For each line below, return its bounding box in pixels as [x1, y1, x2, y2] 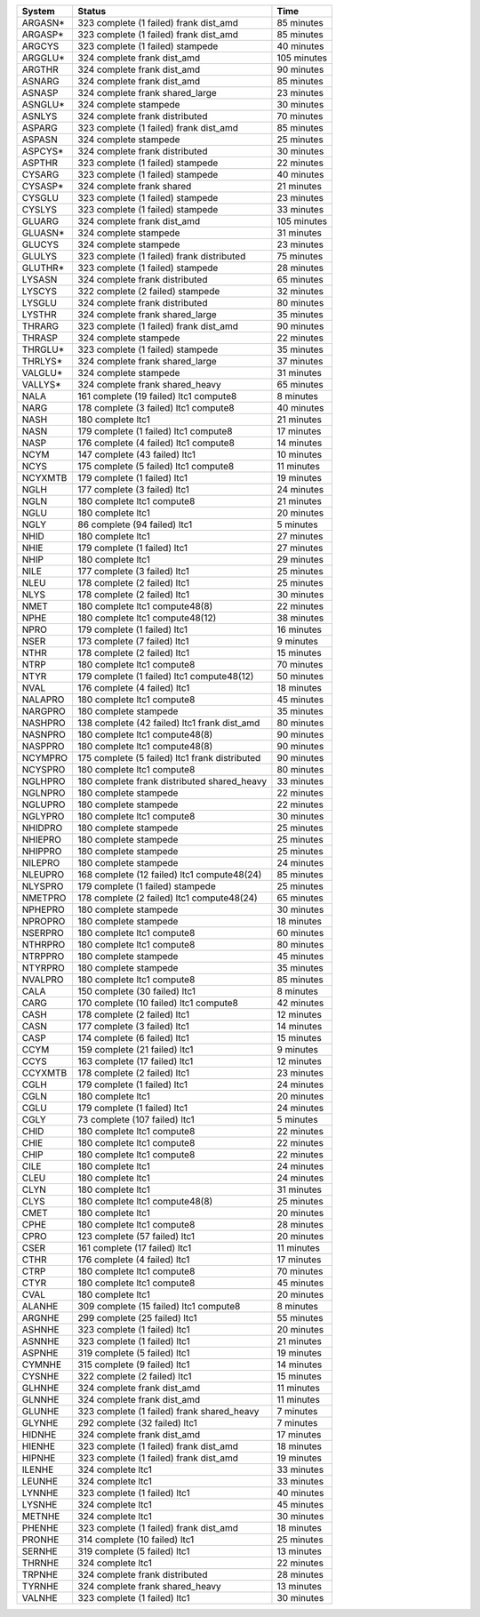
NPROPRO [21, 916, 66, 927]
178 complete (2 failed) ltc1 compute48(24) [77, 892, 258, 904]
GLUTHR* [21, 262, 65, 274]
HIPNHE [21, 1452, 56, 1464]
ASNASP [21, 87, 59, 99]
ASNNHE [21, 1335, 60, 1347]
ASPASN [21, 133, 58, 146]
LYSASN [21, 274, 58, 285]
